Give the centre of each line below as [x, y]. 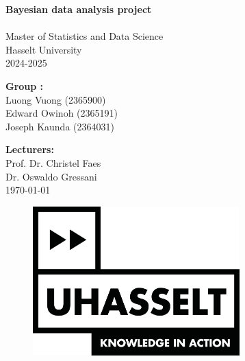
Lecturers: [30, 149]
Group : [25, 85]
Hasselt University [44, 49]
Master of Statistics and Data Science [85, 36]
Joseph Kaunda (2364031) [60, 126]
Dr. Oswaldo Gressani [51, 176]
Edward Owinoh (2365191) [62, 113]
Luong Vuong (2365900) [56, 99]
